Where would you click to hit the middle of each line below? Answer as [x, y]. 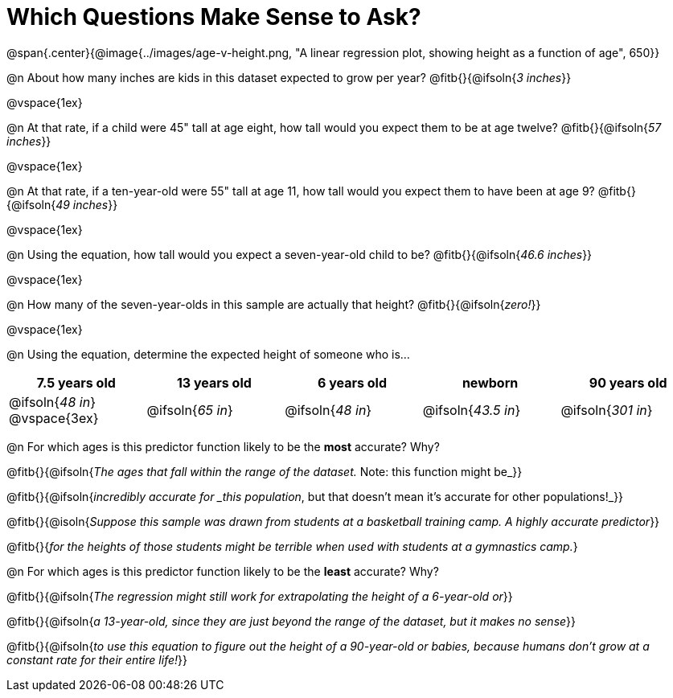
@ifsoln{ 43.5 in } [472, 410]
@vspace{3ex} [54, 418]
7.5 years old [76, 382]
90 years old [628, 382]
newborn [490, 382]
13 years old [214, 382]
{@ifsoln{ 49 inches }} [62, 204]
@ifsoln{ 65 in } [190, 410]
